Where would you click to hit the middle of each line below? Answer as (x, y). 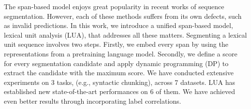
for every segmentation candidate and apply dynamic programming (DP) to (116, 63)
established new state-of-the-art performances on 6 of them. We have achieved (119, 91)
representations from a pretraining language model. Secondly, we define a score (121, 53)
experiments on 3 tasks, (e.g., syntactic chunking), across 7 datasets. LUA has (120, 82)
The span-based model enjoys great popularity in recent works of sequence (114, 6)
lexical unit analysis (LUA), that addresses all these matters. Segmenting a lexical (125, 34)
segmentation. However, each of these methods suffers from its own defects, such (123, 16)
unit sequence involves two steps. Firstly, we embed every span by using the (116, 44)
